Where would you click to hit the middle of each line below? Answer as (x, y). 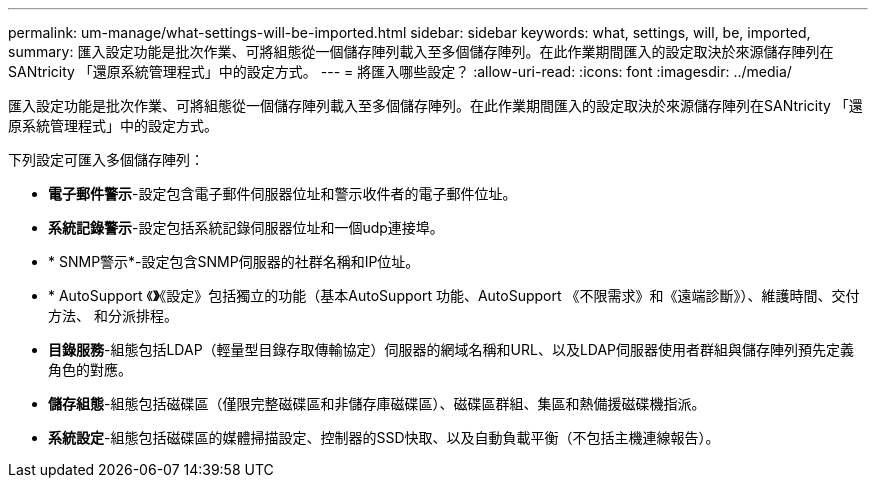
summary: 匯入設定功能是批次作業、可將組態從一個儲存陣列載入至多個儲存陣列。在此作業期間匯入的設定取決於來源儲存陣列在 (421, 51)
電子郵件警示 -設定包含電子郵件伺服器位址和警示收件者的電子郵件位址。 (282, 193)
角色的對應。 (90, 369)
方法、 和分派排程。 (113, 315)
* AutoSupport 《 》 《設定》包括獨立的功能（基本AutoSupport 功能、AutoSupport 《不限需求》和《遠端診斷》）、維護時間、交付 (454, 295)
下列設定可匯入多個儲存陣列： (106, 159)
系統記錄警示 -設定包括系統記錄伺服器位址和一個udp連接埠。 (246, 227)
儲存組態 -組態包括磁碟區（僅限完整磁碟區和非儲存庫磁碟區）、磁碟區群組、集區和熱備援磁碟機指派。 (377, 403)
